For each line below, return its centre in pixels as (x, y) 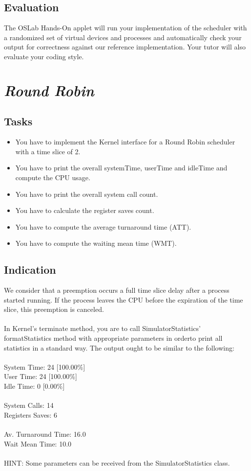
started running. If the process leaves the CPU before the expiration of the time (124, 299)
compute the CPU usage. (53, 177)
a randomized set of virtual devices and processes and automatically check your (123, 37)
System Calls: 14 (29, 405)
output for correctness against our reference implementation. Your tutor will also (125, 47)
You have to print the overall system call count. (87, 194)
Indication (30, 270)
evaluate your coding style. (44, 56)
